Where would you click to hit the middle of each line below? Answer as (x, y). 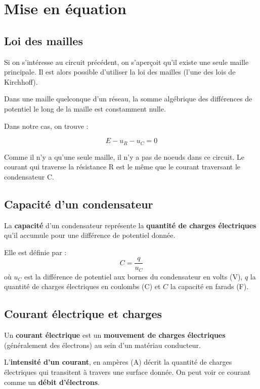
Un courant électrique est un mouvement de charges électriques (115, 335)
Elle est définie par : (35, 252)
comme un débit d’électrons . (52, 382)
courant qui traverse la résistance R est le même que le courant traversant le (122, 167)
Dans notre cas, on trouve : (46, 126)
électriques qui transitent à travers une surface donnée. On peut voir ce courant (127, 372)
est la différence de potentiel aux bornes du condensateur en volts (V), (133, 276)
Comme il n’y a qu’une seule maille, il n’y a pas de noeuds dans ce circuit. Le (124, 156)
